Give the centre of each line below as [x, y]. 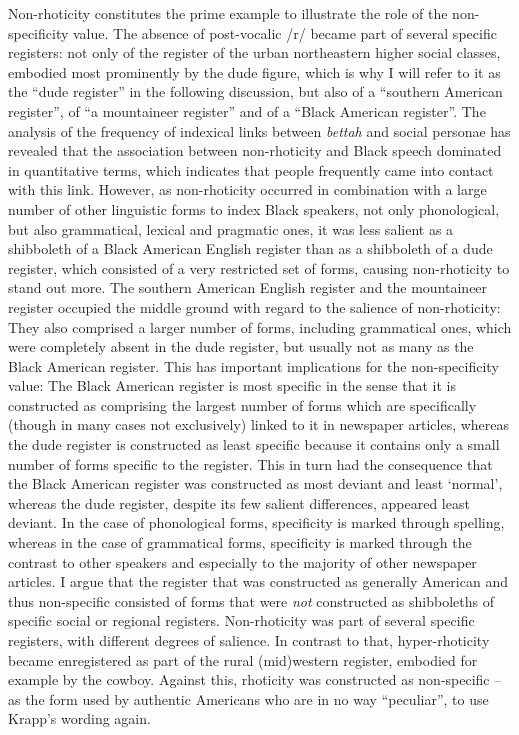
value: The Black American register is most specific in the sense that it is [232, 385]
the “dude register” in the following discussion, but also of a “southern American [255, 91]
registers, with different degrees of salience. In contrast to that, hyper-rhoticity [249, 640]
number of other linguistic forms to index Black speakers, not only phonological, [254, 208]
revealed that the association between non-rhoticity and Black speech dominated [255, 150]
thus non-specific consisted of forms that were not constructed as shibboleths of [251, 600]
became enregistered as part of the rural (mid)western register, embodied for [243, 659]
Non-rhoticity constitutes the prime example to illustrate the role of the [228, 13]
